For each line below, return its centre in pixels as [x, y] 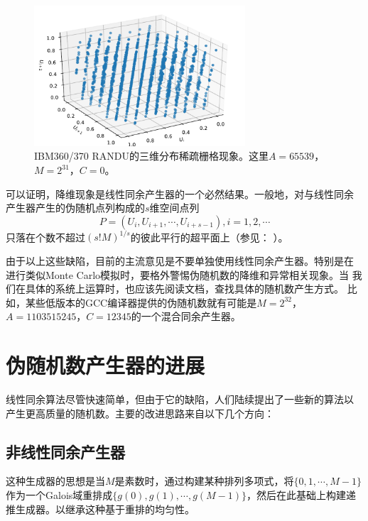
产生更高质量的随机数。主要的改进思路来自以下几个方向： [140, 413]
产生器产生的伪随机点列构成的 [75, 208]
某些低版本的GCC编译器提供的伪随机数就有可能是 [141, 302]
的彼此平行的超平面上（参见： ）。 [209, 237]
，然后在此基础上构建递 [302, 495]
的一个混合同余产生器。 [186, 316]
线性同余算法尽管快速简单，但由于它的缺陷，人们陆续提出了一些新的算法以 [180, 399]
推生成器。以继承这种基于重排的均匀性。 [100, 509]
